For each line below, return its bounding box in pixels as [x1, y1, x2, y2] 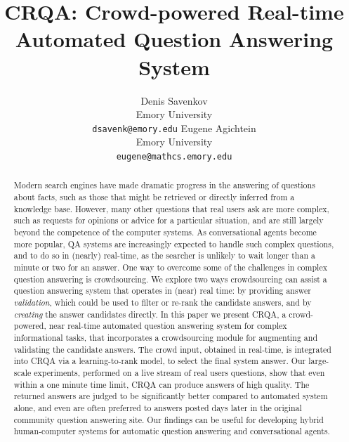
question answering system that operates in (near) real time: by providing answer [13, 285, 311, 297]
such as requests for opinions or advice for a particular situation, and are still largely [13, 214, 324, 226]
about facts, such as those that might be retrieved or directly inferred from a [13, 191, 295, 203]
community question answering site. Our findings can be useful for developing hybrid [13, 413, 324, 425]
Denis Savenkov [140, 93, 208, 108]
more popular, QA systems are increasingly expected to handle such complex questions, [13, 238, 334, 249]
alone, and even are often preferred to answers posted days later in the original [13, 401, 302, 413]
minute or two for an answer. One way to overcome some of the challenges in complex [13, 261, 327, 273]
